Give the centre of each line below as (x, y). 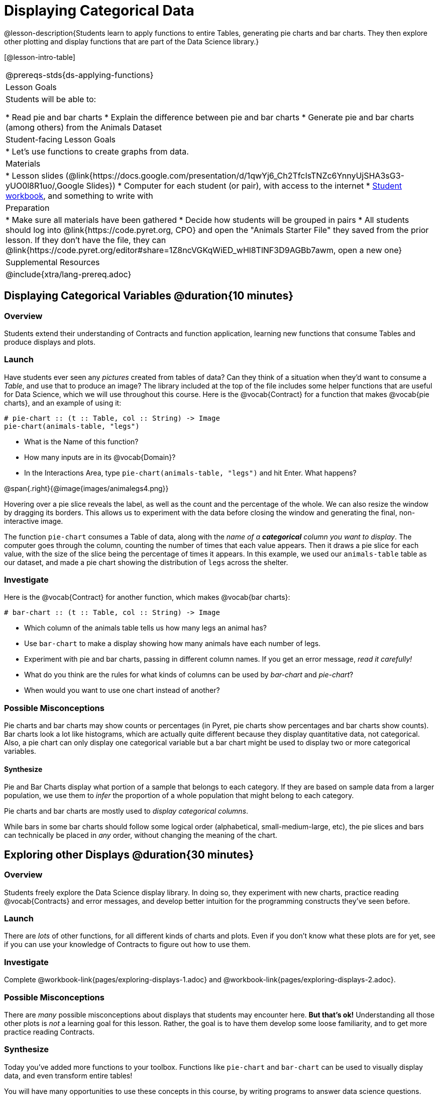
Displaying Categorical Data (99, 11)
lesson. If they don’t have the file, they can (86, 240)
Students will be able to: (51, 99)
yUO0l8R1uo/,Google (45, 185)
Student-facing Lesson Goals (61, 139)
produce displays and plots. (50, 342)
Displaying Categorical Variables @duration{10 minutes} (149, 296)
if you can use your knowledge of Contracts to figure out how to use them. (127, 945)
